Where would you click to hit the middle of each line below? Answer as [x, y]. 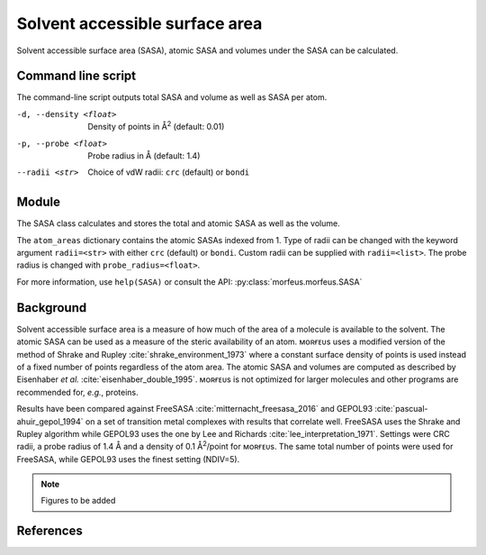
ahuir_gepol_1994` [50, 421]
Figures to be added [78, 501]
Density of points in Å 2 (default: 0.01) [156, 126]
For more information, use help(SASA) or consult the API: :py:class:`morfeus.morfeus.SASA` [189, 282]
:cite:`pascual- [401, 409]
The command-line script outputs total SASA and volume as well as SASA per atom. [172, 97]
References [49, 531]
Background [52, 308]
